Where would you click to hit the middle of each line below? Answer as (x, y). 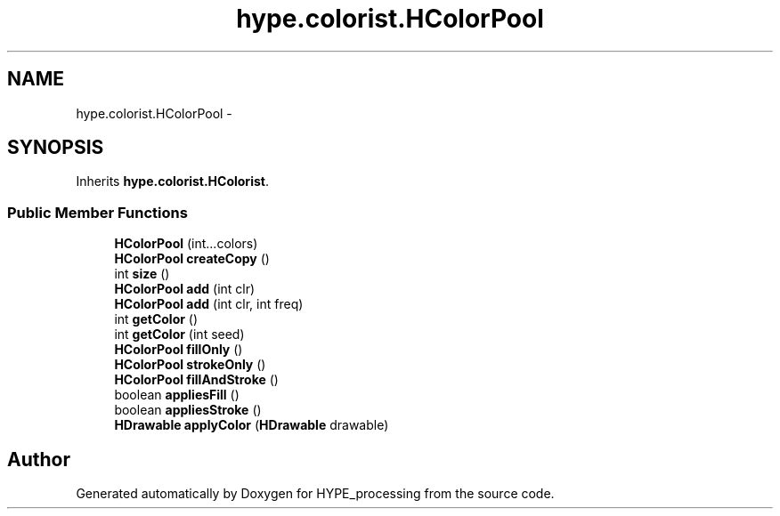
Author (39, 459)
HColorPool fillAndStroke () (196, 380)
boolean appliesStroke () (188, 410)
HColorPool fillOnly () (179, 350)
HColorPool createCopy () (192, 259)
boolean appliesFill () (177, 395)
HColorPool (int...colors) (186, 244)
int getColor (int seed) (179, 335)
